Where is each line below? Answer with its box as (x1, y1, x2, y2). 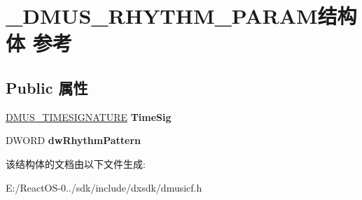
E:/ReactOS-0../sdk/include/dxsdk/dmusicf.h (6, 180, 202, 194)
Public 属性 (6, 76, 88, 98)
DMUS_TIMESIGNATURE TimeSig (6, 109, 172, 124)
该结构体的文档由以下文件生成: (6, 156, 146, 171)
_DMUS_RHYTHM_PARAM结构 (6, 1, 357, 30)
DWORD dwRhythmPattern (6, 133, 141, 148)
